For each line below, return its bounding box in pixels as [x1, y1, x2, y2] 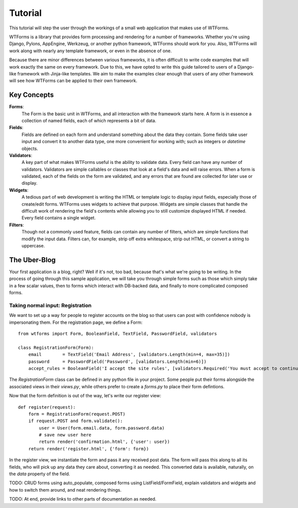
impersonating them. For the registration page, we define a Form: [9, 319, 143, 325]
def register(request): [18, 404, 76, 410]
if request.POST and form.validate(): [28, 418, 123, 424]
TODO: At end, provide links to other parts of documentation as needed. [9, 496, 156, 502]
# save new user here [39, 432, 92, 438]
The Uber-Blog [9, 256, 56, 264]
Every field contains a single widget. [21, 215, 96, 221]
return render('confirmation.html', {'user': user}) [39, 439, 170, 444]
